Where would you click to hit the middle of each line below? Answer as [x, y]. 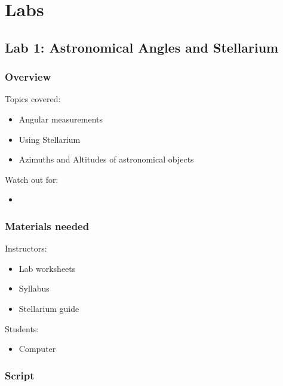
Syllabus [34, 288]
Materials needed [47, 226]
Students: [22, 328]
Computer [37, 349]
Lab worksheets [47, 268]
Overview [28, 77]
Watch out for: [32, 179]
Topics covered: [33, 99]
